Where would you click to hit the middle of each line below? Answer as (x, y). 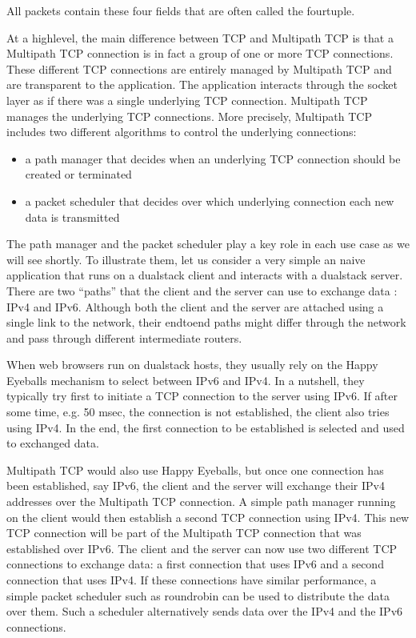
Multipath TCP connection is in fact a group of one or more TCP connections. (200, 53)
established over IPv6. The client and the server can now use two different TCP (202, 548)
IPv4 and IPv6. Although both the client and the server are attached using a (195, 306)
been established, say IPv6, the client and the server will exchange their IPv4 (196, 486)
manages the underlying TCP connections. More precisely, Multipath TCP (189, 116)
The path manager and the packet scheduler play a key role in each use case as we (208, 244)
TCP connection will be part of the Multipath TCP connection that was (184, 533)
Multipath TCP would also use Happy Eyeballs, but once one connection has (195, 469)
